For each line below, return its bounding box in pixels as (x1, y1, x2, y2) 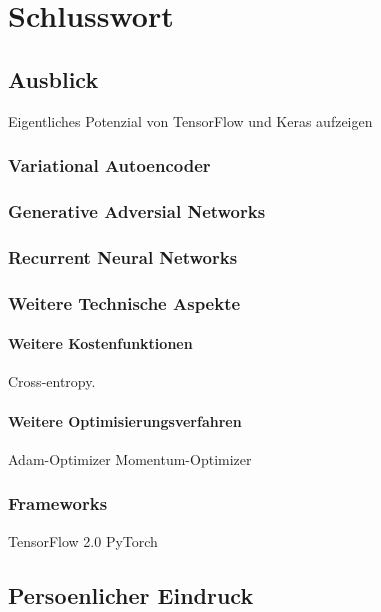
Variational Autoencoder (8, 153, 211, 178)
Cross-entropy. (8, 371, 96, 392)
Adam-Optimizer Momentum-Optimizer (8, 448, 252, 469)
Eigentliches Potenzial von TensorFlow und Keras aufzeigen (8, 110, 373, 131)
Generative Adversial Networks (8, 198, 266, 223)
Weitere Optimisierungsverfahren (8, 410, 242, 431)
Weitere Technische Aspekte (8, 290, 241, 315)
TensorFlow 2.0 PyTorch (8, 530, 158, 551)
